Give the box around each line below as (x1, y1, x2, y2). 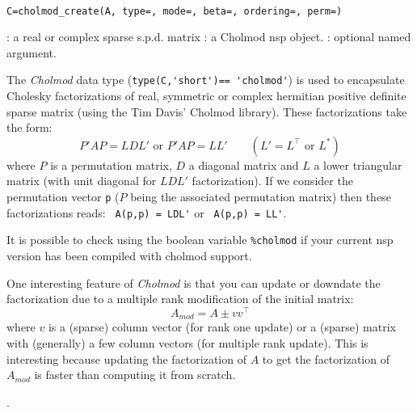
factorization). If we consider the (192, 172, 353, 189)
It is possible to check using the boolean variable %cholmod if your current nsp (6, 231, 394, 248)
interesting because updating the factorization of (6, 350, 246, 367)
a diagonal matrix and (188, 156, 299, 173)
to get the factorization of (262, 350, 390, 367)
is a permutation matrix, (50, 156, 172, 173)
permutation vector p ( (6, 188, 120, 205)
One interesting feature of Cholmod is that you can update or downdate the (6, 274, 381, 291)
